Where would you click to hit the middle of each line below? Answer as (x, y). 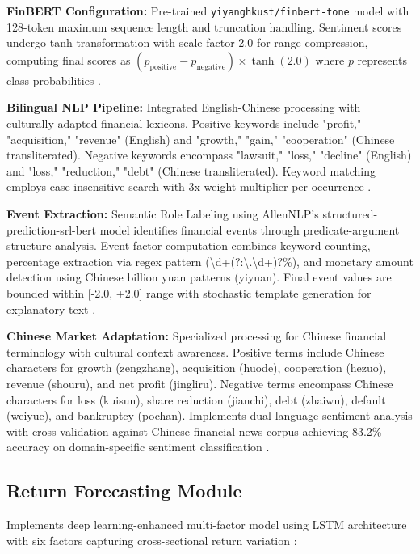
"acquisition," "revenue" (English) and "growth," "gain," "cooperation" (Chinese (201, 139)
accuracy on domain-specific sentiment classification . (138, 447)
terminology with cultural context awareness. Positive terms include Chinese (195, 351)
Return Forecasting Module (124, 491)
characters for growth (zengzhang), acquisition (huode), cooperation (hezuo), (197, 368)
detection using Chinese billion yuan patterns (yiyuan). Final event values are (199, 277)
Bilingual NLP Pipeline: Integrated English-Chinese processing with (184, 107)
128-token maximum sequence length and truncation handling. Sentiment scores (204, 26)
